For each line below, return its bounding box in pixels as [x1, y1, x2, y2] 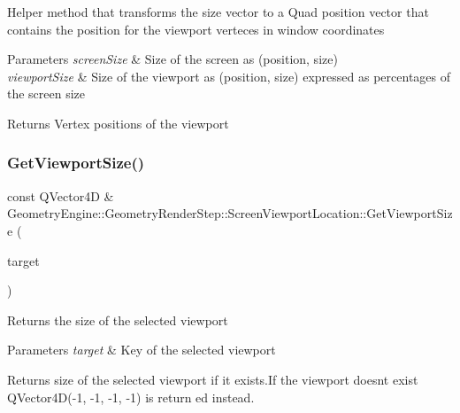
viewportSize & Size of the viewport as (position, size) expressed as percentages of [7, 66, 451, 85]
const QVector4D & [7, 186, 114, 205]
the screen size [7, 84, 86, 103]
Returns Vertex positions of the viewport [7, 113, 229, 132]
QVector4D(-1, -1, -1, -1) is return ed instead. [7, 387, 255, 406]
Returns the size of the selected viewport [7, 310, 228, 329]
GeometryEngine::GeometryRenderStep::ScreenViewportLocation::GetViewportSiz [7, 204, 453, 222]
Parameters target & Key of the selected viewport [7, 340, 276, 359]
